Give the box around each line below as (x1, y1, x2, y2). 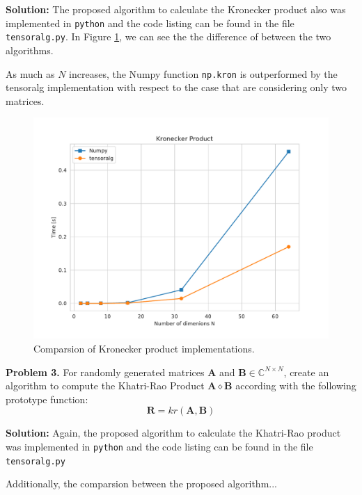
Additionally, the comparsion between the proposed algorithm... (6, 476, 277, 491)
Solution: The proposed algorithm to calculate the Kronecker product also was (6, 2, 346, 16)
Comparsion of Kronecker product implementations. (33, 341, 255, 355)
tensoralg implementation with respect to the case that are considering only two (6, 80, 347, 95)
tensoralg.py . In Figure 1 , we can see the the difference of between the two (6, 29, 331, 44)
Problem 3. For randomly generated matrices (6, 364, 205, 379)
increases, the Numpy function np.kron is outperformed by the (69, 66, 338, 81)
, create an (283, 364, 329, 379)
